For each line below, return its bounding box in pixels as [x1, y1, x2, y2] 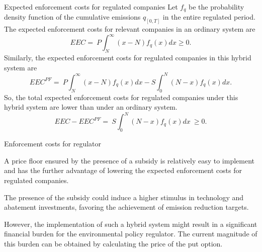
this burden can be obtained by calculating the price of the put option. [4, 238, 223, 248]
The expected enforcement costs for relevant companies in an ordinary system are [4, 24, 255, 34]
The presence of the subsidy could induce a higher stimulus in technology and [4, 192, 244, 202]
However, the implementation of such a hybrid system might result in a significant [4, 218, 257, 229]
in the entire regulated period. [162, 12, 255, 22]
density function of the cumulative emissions [4, 12, 141, 22]
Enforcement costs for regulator [4, 138, 102, 149]
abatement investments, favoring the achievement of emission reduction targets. [4, 202, 249, 212]
